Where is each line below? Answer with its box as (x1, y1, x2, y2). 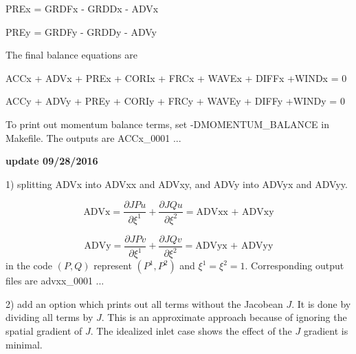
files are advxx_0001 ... (5, 273, 104, 288)
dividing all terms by (5, 310, 93, 324)
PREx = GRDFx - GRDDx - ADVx (5, 1, 159, 15)
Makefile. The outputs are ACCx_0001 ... (5, 130, 181, 145)
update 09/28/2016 (5, 154, 98, 168)
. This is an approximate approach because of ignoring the (101, 310, 347, 324)
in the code (5, 258, 53, 273)
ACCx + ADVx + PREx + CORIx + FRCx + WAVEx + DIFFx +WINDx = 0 (5, 70, 347, 85)
